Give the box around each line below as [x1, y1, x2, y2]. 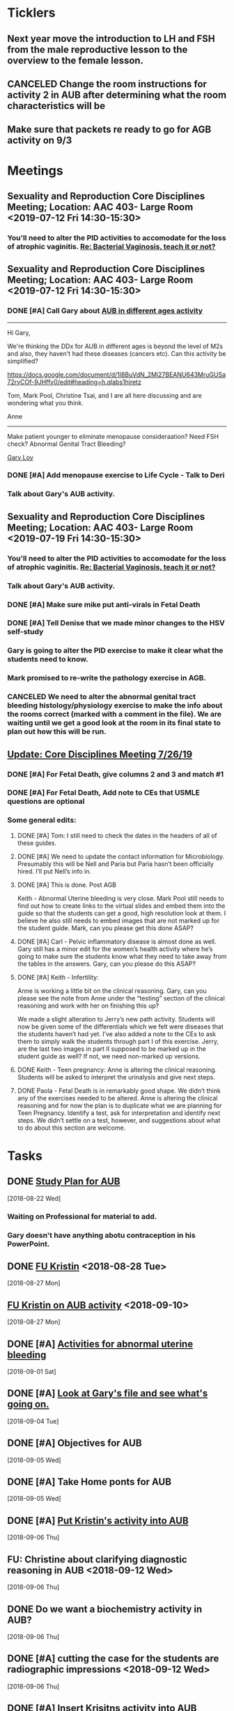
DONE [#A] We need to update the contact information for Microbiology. [17, 852, 225, 860]
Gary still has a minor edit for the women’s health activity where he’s [17, 944, 213, 953]
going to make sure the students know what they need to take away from [17, 952, 227, 960]
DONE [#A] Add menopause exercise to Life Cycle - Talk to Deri [7, 470, 225, 480]
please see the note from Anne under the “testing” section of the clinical [17, 994, 225, 1002]
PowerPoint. [7, 1239, 50, 1248]
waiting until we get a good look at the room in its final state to [7, 718, 221, 728]
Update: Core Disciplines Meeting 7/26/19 [7, 748, 193, 760]
